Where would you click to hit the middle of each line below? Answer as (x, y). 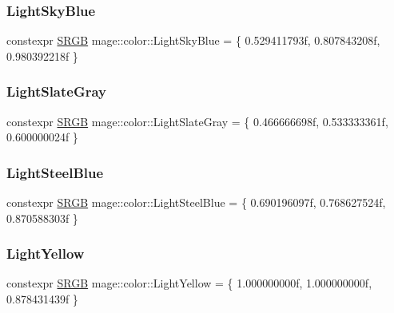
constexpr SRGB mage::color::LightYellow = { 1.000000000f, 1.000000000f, (189, 283)
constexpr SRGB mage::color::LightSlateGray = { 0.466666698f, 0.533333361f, (197, 121)
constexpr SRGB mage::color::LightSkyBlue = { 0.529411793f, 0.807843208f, (193, 40)
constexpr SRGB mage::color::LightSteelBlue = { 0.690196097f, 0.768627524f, (196, 202)
